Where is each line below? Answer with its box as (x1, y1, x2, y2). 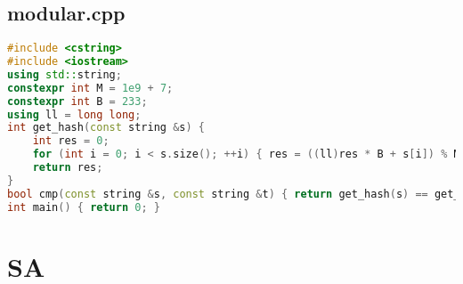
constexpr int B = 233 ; (7, 94, 148, 108)
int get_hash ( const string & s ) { (7, 121, 206, 134)
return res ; (32, 161, 103, 174)
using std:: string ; (7, 68, 122, 81)
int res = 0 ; (32, 134, 110, 148)
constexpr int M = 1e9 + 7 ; (7, 81, 174, 94)
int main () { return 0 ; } (7, 200, 160, 214)
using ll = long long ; (7, 108, 142, 121)
